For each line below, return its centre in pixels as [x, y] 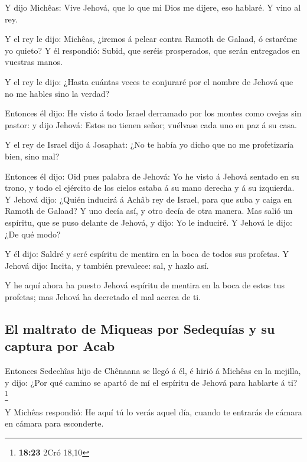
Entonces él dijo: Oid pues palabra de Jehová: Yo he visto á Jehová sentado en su [152, 176]
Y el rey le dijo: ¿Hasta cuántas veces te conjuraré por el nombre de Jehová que [149, 81]
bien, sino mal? [32, 156]
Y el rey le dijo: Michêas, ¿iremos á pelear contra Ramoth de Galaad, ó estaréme [151, 39]
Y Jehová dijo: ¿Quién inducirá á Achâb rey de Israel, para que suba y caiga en [148, 199]
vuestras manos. [34, 62]
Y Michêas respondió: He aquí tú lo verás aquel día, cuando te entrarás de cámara [153, 411]
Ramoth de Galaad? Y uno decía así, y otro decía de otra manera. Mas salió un [149, 211]
